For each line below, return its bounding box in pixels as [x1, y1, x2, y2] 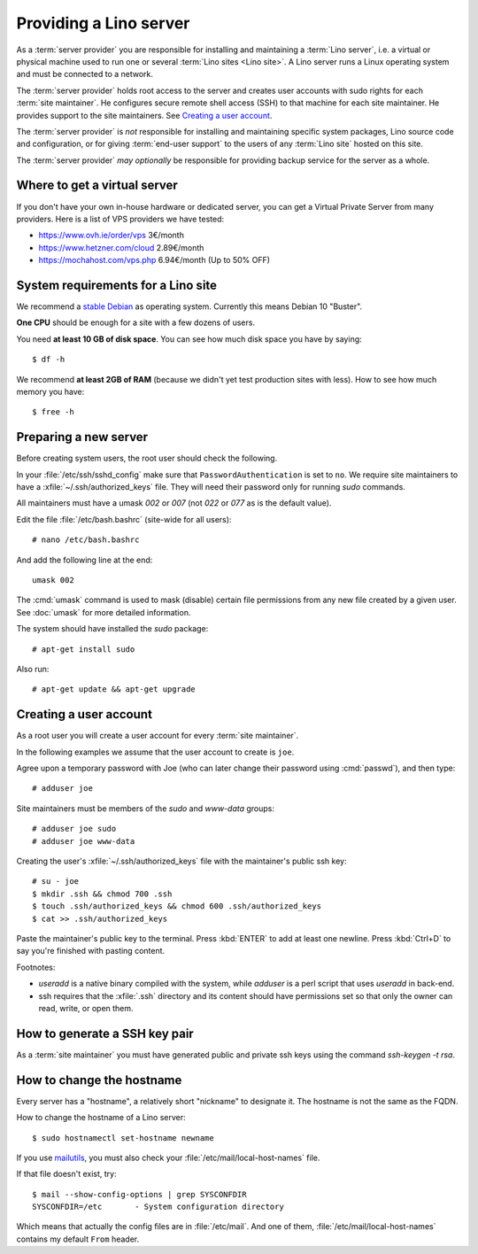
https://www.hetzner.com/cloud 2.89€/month [38, 242, 204, 252]
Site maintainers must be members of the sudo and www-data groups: [16, 802, 274, 814]
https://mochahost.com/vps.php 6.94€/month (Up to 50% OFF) [38, 255, 270, 266]
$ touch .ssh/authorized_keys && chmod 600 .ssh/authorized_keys [32, 902, 322, 911]
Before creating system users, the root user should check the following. [16, 453, 278, 464]
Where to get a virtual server [16, 178, 179, 193]
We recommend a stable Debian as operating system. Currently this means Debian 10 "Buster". [16, 301, 363, 312]
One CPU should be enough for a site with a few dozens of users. [16, 317, 256, 328]
